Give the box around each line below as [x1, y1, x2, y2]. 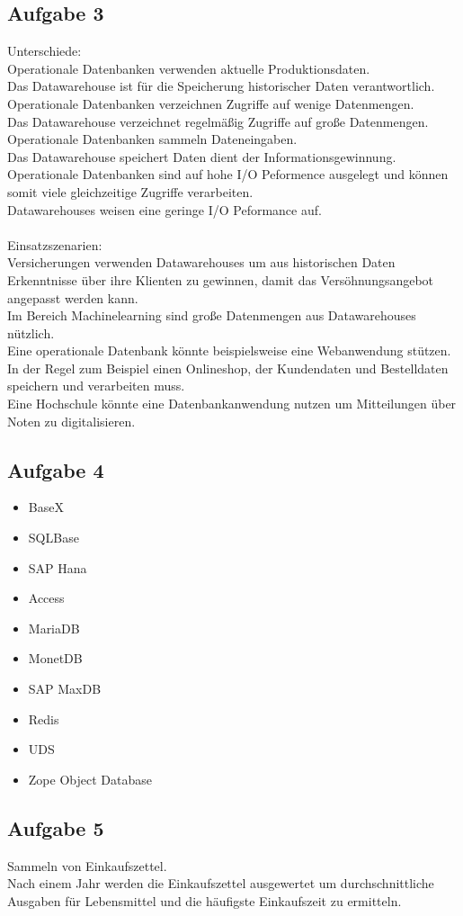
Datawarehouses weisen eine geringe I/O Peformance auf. [7, 200, 322, 219]
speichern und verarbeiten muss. [7, 376, 185, 395]
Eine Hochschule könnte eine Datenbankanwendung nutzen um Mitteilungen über [7, 394, 457, 413]
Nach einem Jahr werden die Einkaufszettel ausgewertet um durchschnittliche [7, 874, 434, 893]
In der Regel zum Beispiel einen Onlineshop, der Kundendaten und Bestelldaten [7, 358, 449, 377]
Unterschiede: [7, 41, 82, 60]
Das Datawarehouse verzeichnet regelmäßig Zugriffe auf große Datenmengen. [7, 112, 429, 130]
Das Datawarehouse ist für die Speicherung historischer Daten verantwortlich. [7, 76, 435, 95]
